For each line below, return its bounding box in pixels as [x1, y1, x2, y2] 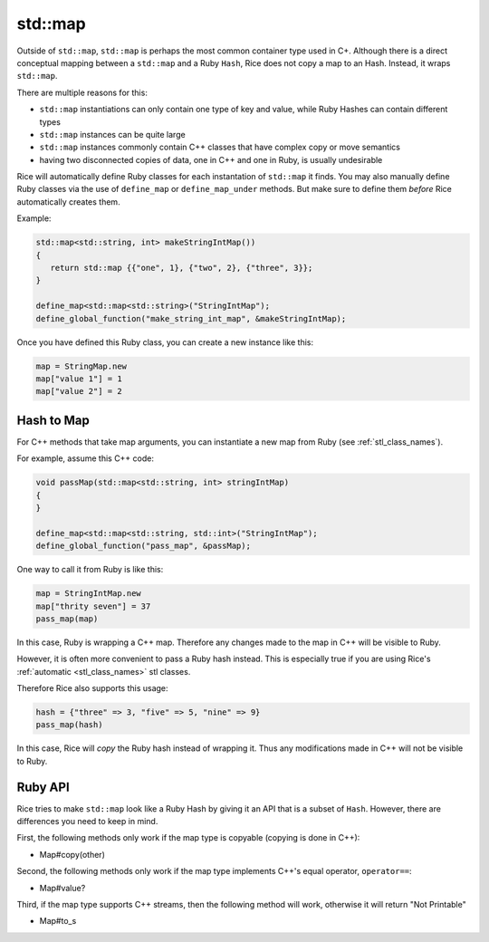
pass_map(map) [35, 613, 99, 624]
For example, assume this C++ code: [16, 453, 154, 464]
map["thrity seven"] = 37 [35, 601, 151, 611]
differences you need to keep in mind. [16, 816, 158, 827]
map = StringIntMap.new [35, 589, 142, 599]
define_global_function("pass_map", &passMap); [35, 541, 251, 552]
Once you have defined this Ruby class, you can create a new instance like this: [16, 336, 314, 348]
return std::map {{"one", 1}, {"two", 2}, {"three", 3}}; [50, 263, 313, 273]
